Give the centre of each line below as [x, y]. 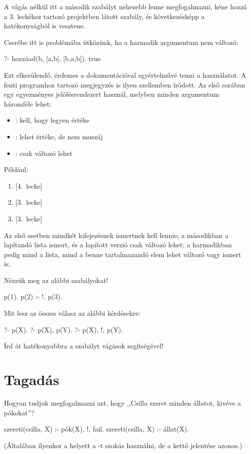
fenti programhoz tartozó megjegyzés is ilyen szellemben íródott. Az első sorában [125, 84]
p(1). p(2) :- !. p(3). [33, 296]
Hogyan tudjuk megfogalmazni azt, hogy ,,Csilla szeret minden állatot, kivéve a [123, 402]
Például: [16, 169]
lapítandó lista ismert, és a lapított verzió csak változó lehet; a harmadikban [118, 245]
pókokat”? [19, 412]
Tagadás [32, 379]
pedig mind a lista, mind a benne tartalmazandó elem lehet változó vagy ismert [123, 254]
